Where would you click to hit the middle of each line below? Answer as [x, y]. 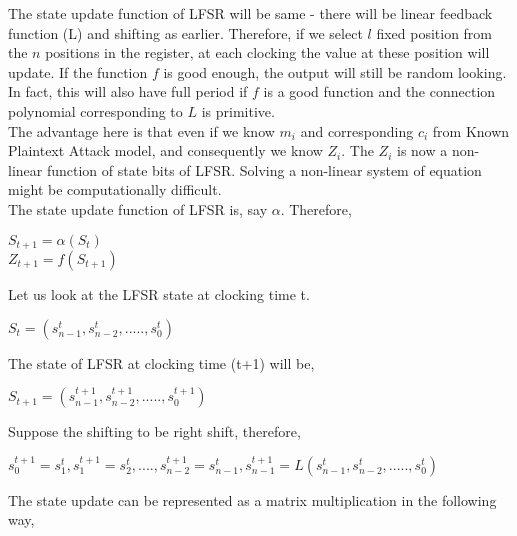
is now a [422, 150]
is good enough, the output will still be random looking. [335, 71]
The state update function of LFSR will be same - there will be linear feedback [250, 13]
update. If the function [78, 71]
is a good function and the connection [379, 91]
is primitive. [238, 110]
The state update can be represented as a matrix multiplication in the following [252, 499]
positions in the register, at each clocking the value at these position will [267, 52]
